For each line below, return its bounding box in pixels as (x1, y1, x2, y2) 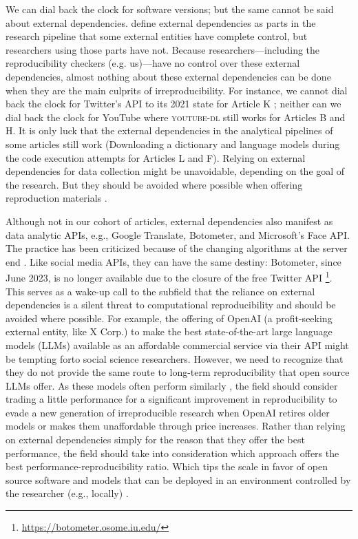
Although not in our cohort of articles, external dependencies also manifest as (6, 213, 333, 228)
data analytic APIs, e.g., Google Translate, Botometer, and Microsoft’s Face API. (6, 227, 350, 242)
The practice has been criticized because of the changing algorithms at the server (6, 241, 348, 255)
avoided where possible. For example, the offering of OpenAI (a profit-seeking (6, 310, 333, 325)
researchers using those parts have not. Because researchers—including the (6, 42, 320, 56)
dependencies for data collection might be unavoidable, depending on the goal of (6, 164, 345, 178)
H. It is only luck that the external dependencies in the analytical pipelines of (6, 123, 333, 138)
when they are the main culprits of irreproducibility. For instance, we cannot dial (6, 83, 348, 97)
